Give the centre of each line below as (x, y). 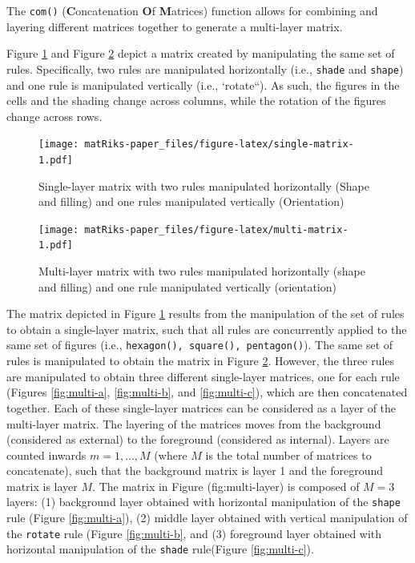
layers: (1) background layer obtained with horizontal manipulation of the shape (203, 502)
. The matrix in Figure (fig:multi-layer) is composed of (226, 486)
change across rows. (54, 116)
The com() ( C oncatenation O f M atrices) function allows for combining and (192, 10)
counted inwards (46, 454)
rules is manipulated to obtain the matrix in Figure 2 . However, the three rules (201, 361)
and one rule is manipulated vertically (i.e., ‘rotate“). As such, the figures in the (203, 84)
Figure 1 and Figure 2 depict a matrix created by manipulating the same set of (201, 53)
